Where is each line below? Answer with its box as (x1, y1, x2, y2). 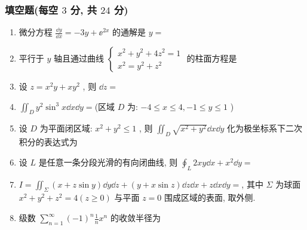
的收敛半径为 (110, 211, 161, 224)
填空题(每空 (5, 2, 59, 17)
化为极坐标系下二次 (227, 122, 303, 134)
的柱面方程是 (186, 52, 237, 65)
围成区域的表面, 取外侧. (164, 191, 256, 204)
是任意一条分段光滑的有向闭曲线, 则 (38, 155, 178, 168)
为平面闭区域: (39, 122, 93, 134)
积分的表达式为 (19, 136, 78, 148)
